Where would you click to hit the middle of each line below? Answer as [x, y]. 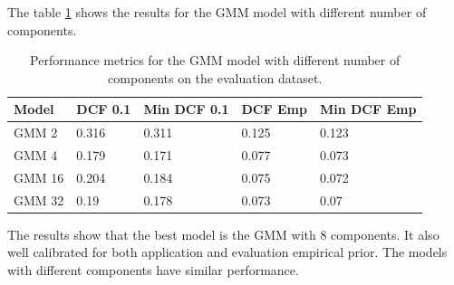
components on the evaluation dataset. [215, 77]
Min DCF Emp [368, 109]
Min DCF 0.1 [186, 109]
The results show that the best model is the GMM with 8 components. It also [223, 234]
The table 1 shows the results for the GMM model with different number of [217, 12]
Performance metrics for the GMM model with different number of [215, 60]
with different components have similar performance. [153, 270]
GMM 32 [39, 199]
